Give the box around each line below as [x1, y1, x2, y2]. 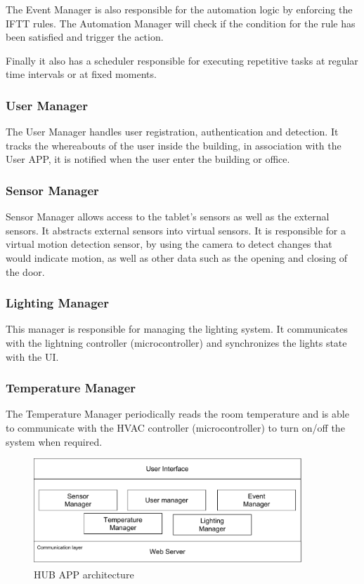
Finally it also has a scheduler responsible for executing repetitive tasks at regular [6, 53, 358, 67]
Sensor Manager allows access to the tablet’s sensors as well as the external [6, 209, 330, 224]
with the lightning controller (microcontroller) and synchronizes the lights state [6, 335, 347, 350]
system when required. [6, 434, 103, 449]
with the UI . [6, 349, 59, 364]
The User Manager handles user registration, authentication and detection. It [6, 124, 339, 139]
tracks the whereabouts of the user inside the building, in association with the [6, 138, 342, 152]
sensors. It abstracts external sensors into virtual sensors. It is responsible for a [6, 223, 346, 237]
